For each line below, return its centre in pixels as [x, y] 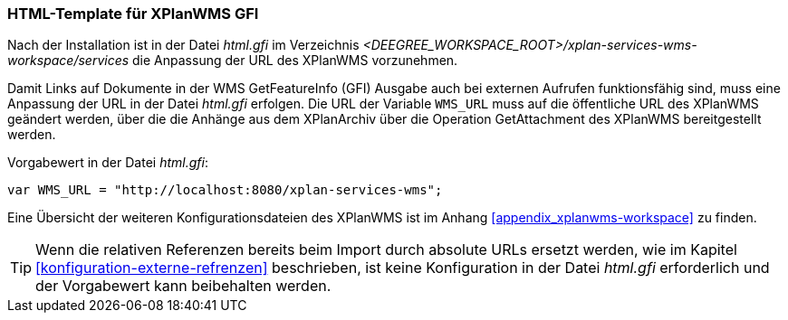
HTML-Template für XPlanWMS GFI [133, 14]
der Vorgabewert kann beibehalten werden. [183, 286]
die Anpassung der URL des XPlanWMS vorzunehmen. [295, 61]
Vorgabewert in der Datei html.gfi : [108, 163]
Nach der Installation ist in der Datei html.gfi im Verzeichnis [183, 45]
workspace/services [68, 61]
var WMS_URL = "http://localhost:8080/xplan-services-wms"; [225, 190]
